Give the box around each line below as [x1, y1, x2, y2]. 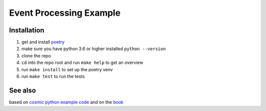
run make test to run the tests [21, 74, 85, 80]
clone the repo [21, 53, 51, 58]
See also [9, 86, 36, 94]
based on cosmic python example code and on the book [9, 99, 124, 105]
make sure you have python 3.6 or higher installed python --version [21, 46, 166, 52]
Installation [9, 26, 44, 34]
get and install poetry [21, 39, 65, 45]
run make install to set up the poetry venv [21, 66, 113, 72]
